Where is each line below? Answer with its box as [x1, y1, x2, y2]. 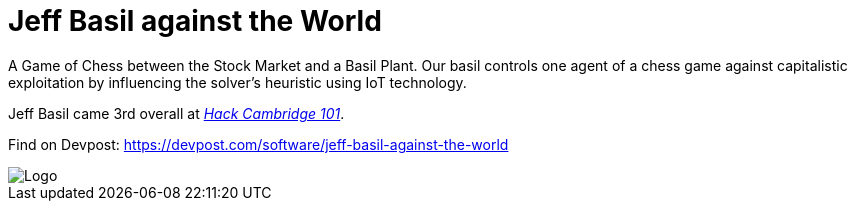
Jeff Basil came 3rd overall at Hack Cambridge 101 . [8, 104, 345, 122]
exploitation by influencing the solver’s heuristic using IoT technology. [8, 73, 467, 91]
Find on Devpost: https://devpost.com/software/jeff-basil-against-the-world [8, 135, 509, 153]
